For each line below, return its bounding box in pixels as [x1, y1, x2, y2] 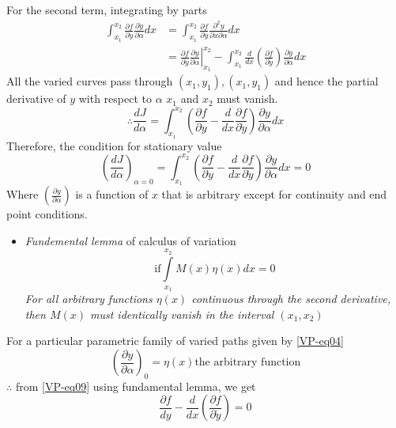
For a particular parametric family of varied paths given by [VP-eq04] [6, 332, 344, 349]
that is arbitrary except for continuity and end [161, 186, 387, 203]
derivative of [6, 90, 66, 107]
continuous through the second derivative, [191, 290, 391, 307]
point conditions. [6, 206, 88, 222]
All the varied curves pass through [6, 73, 173, 89]
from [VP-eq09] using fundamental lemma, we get [15, 377, 256, 394]
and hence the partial [274, 73, 379, 89]
